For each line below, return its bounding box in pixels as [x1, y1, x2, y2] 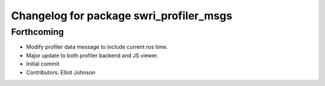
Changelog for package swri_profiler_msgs [11, 9, 233, 22]
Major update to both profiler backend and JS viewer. [26, 52, 159, 59]
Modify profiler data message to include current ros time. [26, 43, 168, 51]
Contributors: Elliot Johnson [26, 69, 96, 76]
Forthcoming [11, 26, 64, 37]
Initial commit [26, 60, 60, 67]
